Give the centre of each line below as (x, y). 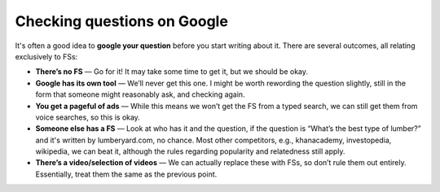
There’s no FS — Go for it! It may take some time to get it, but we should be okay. (172, 72)
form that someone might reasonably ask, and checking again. (140, 94)
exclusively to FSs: (46, 56)
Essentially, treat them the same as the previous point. (126, 174)
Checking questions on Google (121, 21)
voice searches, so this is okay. (88, 117)
